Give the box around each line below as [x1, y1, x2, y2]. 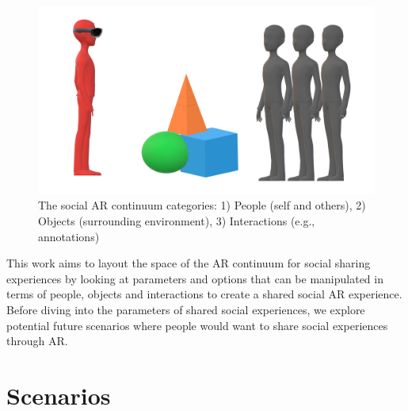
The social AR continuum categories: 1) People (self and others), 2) [38, 197, 366, 213]
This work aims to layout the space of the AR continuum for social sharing [6, 255, 371, 271]
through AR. [6, 332, 68, 349]
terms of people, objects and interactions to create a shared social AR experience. [6, 286, 402, 302]
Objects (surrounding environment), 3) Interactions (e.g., [38, 213, 315, 229]
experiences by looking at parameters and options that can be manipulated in [6, 270, 383, 286]
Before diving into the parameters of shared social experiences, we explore [6, 302, 365, 317]
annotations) [38, 228, 100, 244]
